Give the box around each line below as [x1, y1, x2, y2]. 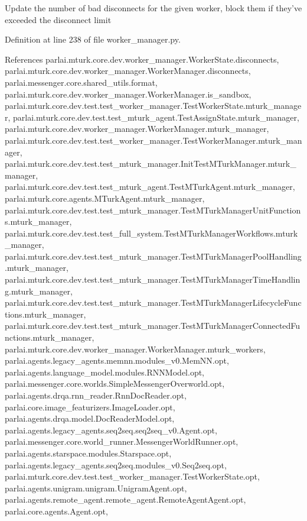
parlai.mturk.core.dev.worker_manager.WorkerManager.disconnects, [5, 64, 251, 77]
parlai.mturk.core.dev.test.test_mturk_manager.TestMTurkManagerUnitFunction [5, 203, 301, 216]
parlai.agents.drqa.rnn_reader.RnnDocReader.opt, [5, 389, 187, 401]
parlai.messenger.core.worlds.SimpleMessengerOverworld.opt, [5, 377, 225, 390]
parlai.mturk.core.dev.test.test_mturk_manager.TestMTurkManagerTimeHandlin [5, 273, 301, 286]
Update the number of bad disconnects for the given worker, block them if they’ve [5, 2, 302, 14]
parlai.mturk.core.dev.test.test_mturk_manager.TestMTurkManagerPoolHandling [5, 250, 302, 262]
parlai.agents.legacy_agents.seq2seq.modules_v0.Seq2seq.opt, [5, 458, 227, 471]
